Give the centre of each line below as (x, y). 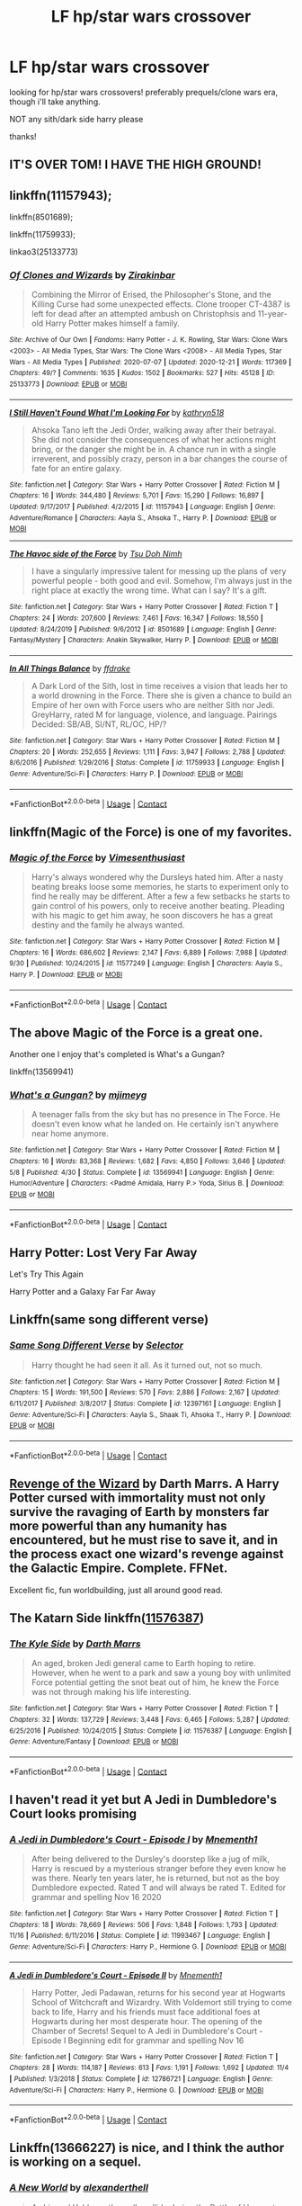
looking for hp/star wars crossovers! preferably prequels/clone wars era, (144, 92)
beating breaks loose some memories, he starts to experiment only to (160, 886)
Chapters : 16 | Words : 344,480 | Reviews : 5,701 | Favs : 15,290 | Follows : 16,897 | (137, 496)
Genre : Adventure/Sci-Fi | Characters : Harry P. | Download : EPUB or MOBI (126, 774)
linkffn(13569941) (42, 1072)
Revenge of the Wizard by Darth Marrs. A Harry (145, 1484)
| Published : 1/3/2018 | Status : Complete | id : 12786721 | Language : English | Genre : (141, 2079)
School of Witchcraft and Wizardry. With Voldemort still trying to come (161, 2002)
